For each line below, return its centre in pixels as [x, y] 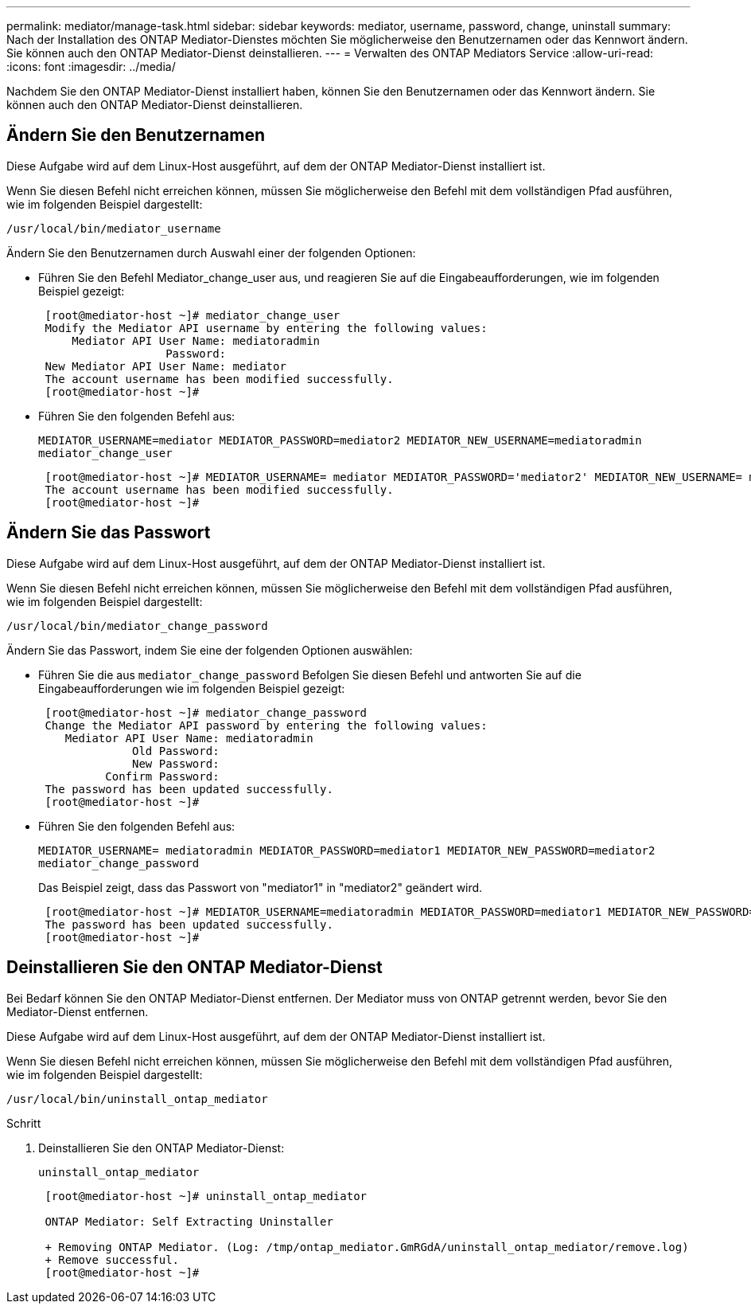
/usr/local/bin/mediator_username [114, 228]
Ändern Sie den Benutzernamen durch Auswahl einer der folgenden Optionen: [211, 252]
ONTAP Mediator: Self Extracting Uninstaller [189, 1221]
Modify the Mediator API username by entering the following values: [266, 328]
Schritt [24, 1123]
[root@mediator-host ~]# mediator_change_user [193, 315]
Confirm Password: [162, 776]
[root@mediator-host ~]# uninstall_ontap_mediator [206, 1196]
